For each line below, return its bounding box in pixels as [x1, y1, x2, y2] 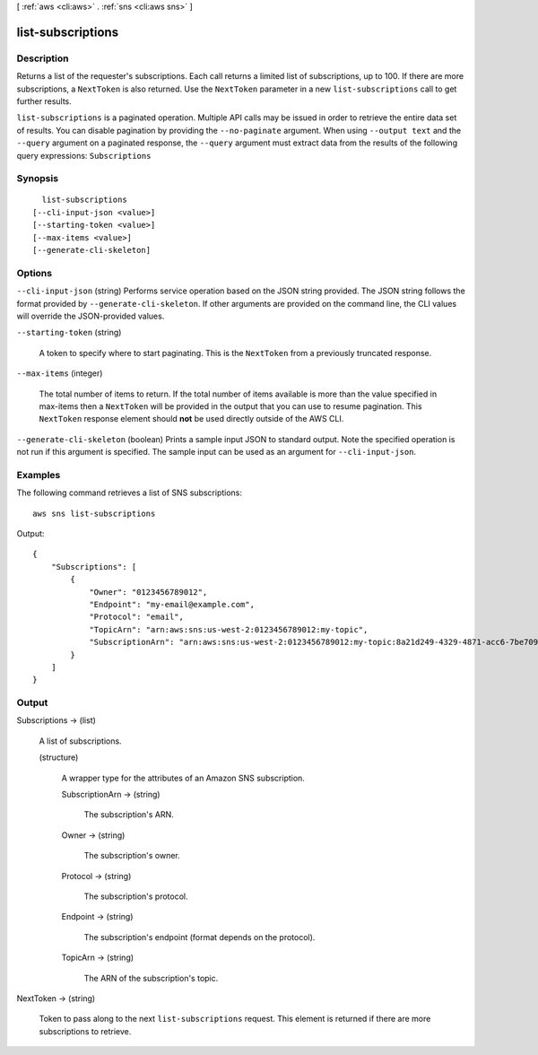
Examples [16, 468, 61, 481]
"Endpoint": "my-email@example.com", [89, 599, 256, 609]
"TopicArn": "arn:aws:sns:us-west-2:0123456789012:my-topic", [89, 624, 369, 634]
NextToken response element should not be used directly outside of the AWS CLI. [39, 414, 344, 424]
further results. [16, 95, 72, 107]
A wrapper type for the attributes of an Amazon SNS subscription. [61, 772, 305, 783]
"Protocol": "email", [89, 612, 184, 623]
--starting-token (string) [16, 327, 122, 338]
